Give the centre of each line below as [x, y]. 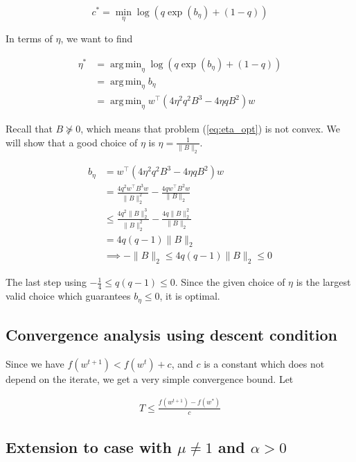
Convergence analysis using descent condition [172, 334]
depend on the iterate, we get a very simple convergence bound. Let [150, 378]
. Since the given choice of [230, 282]
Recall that [29, 129]
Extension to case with [89, 446]
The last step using [46, 282]
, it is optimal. [190, 296]
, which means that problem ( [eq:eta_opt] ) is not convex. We [210, 129]
